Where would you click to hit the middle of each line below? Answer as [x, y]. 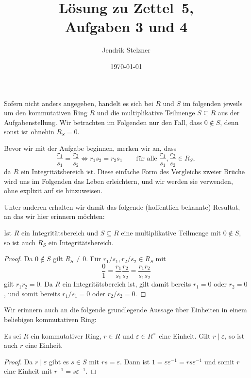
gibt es [59, 361]
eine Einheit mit [28, 371]
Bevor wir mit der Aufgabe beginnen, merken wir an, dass [90, 148]
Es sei [13, 335]
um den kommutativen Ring [46, 113]
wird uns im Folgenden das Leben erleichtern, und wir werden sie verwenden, [118, 181]
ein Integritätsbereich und [60, 232]
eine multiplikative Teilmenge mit [171, 232]
